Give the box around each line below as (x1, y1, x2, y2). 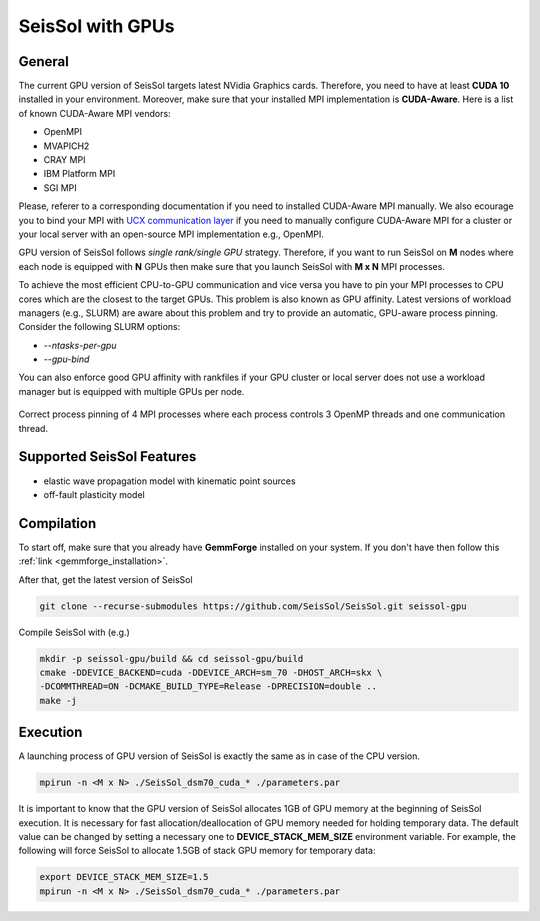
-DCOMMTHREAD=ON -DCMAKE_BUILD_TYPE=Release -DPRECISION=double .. (39, 681, 378, 692)
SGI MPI (43, 181, 77, 194)
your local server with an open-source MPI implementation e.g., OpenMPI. (18, 228, 325, 240)
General (18, 53, 70, 70)
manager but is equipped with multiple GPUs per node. (18, 385, 245, 397)
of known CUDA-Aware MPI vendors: (18, 107, 171, 119)
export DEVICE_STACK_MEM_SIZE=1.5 (39, 871, 209, 883)
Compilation (18, 515, 97, 532)
